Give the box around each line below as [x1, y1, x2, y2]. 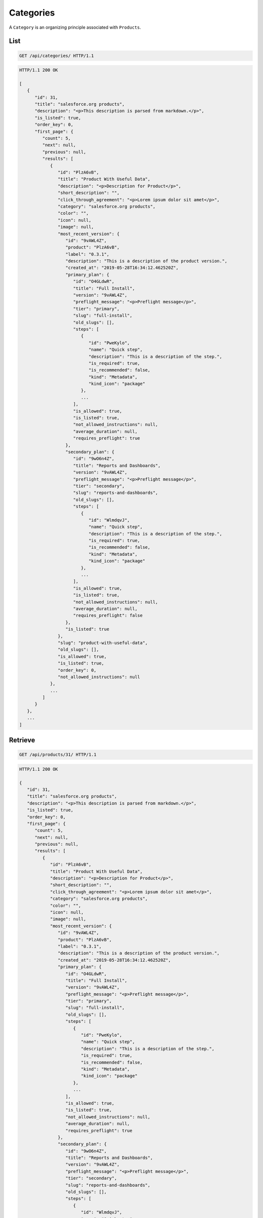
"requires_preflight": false [73, 613, 143, 618]
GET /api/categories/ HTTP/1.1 [19, 53, 94, 58]
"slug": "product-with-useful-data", [57, 640, 148, 646]
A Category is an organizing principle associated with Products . [9, 24, 141, 30]
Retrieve [9, 736, 35, 744]
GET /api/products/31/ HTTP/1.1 [19, 752, 97, 758]
